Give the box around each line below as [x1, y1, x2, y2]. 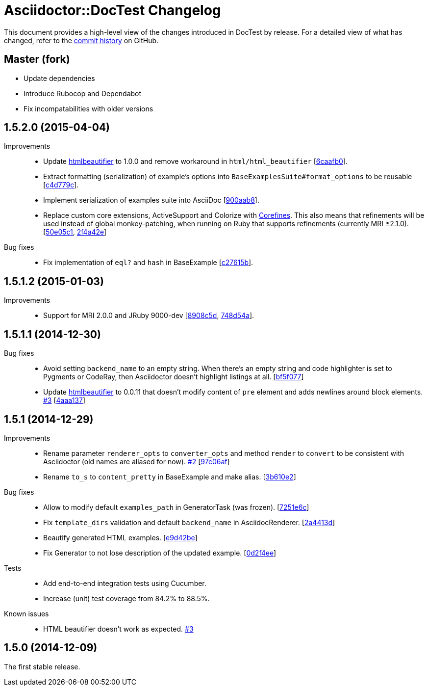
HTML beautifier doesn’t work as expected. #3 [43, 624, 194, 633]
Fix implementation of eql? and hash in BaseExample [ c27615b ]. [43, 258, 253, 267]
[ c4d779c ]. [43, 181, 79, 189]
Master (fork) [4, 53, 70, 66]
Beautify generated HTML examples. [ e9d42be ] [43, 533, 198, 542]
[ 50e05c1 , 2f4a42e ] [43, 228, 107, 237]
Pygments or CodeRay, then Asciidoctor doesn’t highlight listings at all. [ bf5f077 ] [43, 372, 304, 381]
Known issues [4, 609, 49, 618]
